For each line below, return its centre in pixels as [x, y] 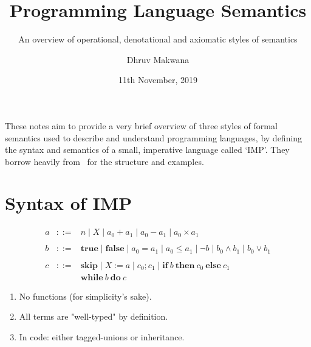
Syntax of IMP [69, 203]
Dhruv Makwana [158, 59]
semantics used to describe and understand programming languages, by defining [154, 137]
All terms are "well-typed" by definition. [94, 316]
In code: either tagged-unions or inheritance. [102, 336]
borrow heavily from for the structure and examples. [104, 161]
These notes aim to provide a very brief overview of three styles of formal [141, 125]
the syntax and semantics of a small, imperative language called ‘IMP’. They [147, 150]
